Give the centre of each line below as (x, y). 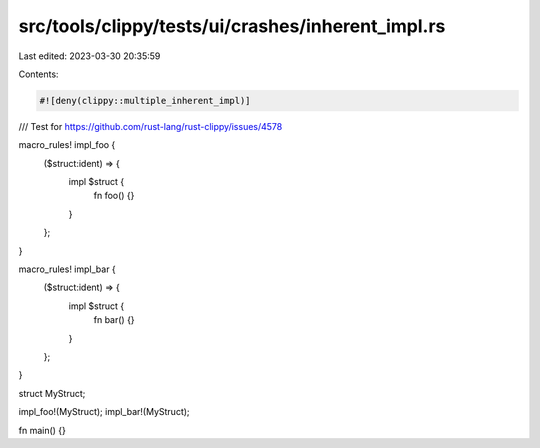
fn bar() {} (114, 320)
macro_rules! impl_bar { (67, 269)
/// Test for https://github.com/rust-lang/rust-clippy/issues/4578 (150, 126)
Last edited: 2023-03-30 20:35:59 (89, 56)
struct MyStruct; (52, 393)
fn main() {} (42, 430)
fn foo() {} (114, 196)
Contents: (38, 74)
